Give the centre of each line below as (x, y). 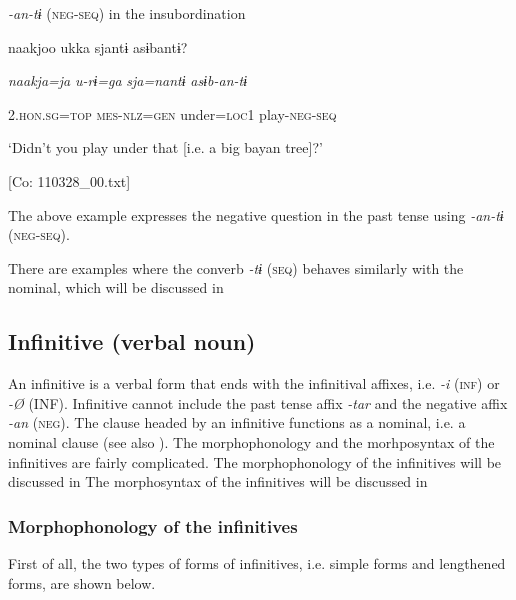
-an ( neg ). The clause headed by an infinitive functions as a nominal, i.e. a (237, 422)
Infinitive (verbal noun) (132, 341)
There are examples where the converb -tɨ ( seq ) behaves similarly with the (236, 267)
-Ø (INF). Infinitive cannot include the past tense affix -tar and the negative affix (258, 402)
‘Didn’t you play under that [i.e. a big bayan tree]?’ (165, 147)
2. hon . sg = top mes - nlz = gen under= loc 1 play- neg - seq (172, 113)
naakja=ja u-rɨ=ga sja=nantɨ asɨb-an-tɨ (128, 80)
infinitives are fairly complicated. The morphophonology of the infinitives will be (255, 461)
